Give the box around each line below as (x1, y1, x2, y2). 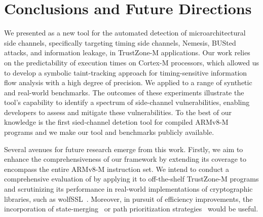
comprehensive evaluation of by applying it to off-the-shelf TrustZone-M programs (4, 173, 259, 184)
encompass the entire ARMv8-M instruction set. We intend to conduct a (4, 163, 229, 174)
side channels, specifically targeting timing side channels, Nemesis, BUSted (4, 37, 236, 48)
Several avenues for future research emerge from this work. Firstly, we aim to (4, 143, 243, 154)
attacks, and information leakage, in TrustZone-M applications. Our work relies (4, 47, 250, 58)
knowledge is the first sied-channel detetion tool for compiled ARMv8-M (4, 117, 229, 127)
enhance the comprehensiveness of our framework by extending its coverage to (4, 154, 247, 164)
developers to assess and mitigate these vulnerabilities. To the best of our (4, 106, 232, 117)
